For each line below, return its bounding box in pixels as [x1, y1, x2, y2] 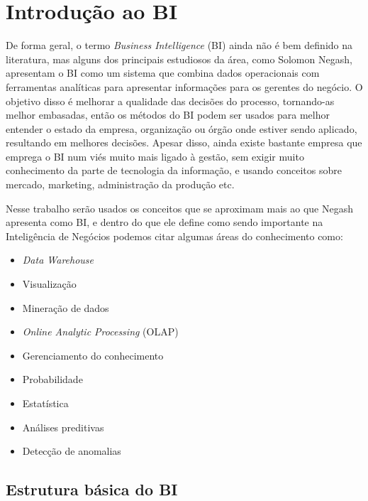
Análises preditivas [22, 419, 104, 434]
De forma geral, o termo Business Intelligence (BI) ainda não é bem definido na [6, 38, 353, 53]
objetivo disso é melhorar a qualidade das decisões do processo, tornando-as [6, 93, 335, 108]
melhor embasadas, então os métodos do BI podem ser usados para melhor [6, 107, 330, 122]
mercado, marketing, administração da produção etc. [6, 177, 235, 192]
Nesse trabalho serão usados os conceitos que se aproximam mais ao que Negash [6, 200, 354, 215]
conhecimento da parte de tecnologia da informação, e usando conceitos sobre [6, 163, 342, 178]
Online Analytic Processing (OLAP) [22, 324, 179, 339]
